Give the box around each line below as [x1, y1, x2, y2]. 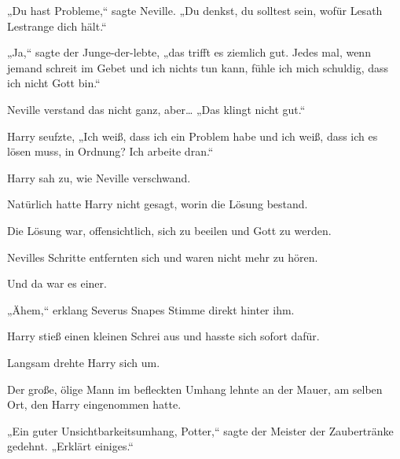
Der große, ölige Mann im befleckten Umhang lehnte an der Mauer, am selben [7, 380, 383, 397]
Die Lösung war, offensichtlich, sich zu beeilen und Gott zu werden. [7, 222, 332, 238]
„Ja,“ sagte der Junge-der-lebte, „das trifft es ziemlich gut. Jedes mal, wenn [7, 44, 371, 61]
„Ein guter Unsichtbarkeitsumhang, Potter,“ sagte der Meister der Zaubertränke [7, 422, 394, 439]
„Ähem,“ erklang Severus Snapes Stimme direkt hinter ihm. [7, 301, 295, 318]
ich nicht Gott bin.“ [7, 75, 101, 91]
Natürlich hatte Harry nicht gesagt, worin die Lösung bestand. [7, 196, 308, 212]
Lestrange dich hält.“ [7, 17, 107, 34]
